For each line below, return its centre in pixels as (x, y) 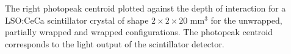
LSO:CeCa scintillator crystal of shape (77, 20)
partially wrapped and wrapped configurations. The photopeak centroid (139, 32)
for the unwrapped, (246, 20)
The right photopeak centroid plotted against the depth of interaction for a (145, 8)
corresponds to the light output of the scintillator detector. (115, 43)
